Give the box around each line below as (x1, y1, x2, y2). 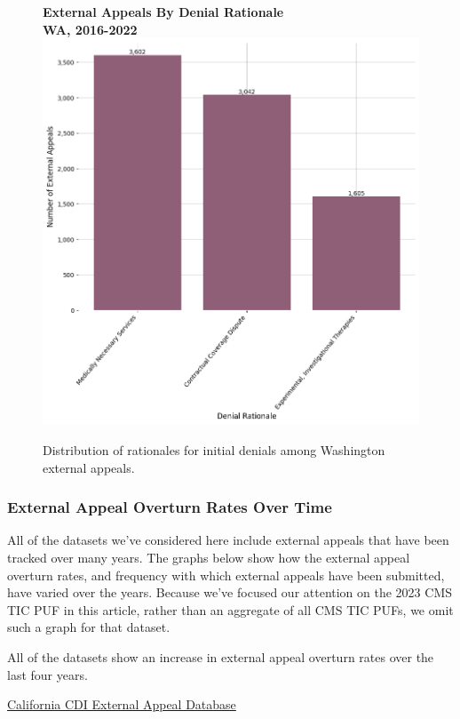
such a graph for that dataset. (7, 618, 171, 636)
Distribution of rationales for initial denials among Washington (43, 441, 385, 459)
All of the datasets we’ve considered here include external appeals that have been (7, 531, 449, 549)
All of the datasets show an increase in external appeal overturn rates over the (7, 647, 434, 666)
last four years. (7, 665, 88, 683)
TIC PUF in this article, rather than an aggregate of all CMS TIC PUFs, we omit (7, 600, 454, 619)
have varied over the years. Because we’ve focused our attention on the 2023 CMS (7, 583, 453, 602)
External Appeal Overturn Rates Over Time (7, 496, 332, 518)
